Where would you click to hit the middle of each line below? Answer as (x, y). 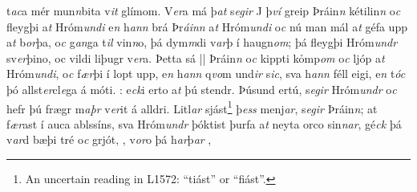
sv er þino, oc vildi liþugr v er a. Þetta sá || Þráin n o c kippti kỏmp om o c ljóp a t (196, 57)
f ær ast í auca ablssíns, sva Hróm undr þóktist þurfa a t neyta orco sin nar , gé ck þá (204, 123)
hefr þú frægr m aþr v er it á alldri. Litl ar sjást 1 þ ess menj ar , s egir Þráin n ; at (192, 107)
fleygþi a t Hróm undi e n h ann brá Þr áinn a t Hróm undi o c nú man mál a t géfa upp (207, 26)
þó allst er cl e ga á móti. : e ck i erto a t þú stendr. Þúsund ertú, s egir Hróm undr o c (202, 89)
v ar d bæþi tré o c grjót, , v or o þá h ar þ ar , (109, 139)
